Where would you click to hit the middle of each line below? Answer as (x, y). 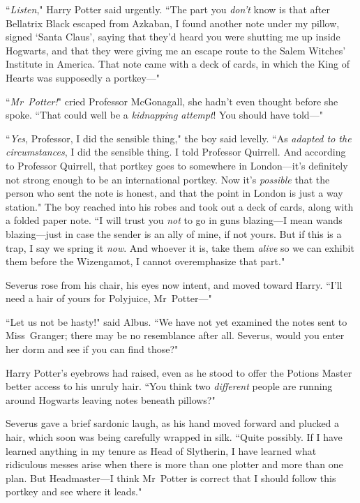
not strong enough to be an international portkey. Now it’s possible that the (168, 179)
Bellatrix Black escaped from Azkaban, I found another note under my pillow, (173, 23)
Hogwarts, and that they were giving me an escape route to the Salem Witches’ (176, 50)
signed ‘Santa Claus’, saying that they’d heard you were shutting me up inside (173, 37)
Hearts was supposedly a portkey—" (83, 77)
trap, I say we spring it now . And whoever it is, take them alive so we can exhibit (180, 247)
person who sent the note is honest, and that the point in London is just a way (174, 193)
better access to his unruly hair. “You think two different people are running (169, 386)
